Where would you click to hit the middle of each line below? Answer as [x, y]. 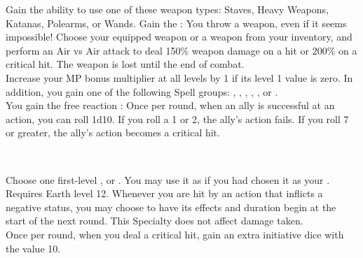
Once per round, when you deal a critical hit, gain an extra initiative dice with [175, 234]
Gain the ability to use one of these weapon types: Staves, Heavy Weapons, [167, 9]
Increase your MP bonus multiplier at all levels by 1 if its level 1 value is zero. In [179, 77]
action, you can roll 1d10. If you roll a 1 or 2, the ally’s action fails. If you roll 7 [177, 119]
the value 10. [33, 248]
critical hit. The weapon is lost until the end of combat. [125, 64]
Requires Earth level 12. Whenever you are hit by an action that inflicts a [164, 193]
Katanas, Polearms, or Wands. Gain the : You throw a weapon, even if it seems [176, 23]
